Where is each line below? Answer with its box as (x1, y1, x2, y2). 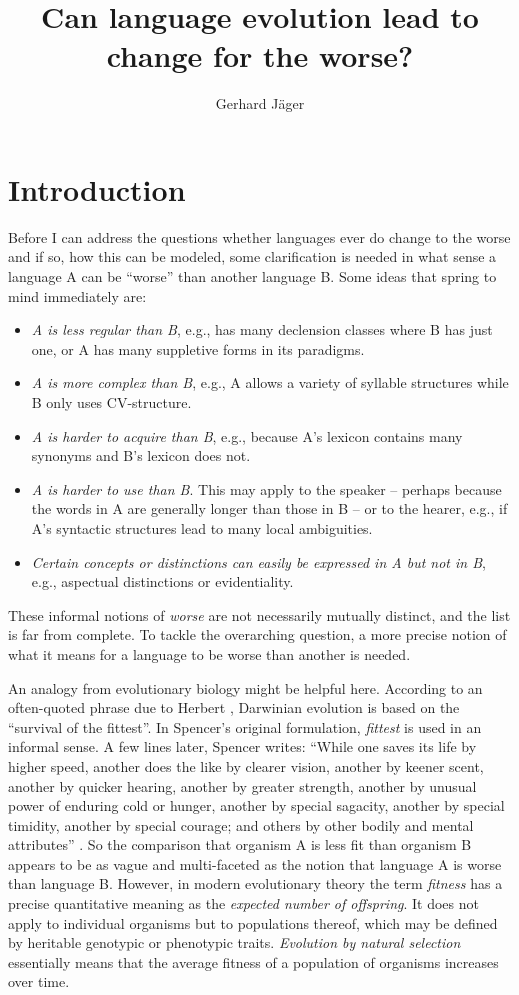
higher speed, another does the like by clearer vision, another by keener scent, (8, 755, 484, 776)
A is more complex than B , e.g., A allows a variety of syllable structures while (31, 372, 509, 393)
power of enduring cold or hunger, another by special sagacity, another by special (8, 795, 505, 816)
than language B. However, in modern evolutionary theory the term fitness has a (8, 873, 503, 894)
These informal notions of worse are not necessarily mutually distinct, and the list (8, 604, 511, 625)
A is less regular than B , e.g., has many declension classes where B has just (31, 319, 493, 340)
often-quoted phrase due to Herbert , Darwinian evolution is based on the (8, 697, 460, 718)
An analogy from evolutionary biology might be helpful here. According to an (8, 677, 483, 698)
